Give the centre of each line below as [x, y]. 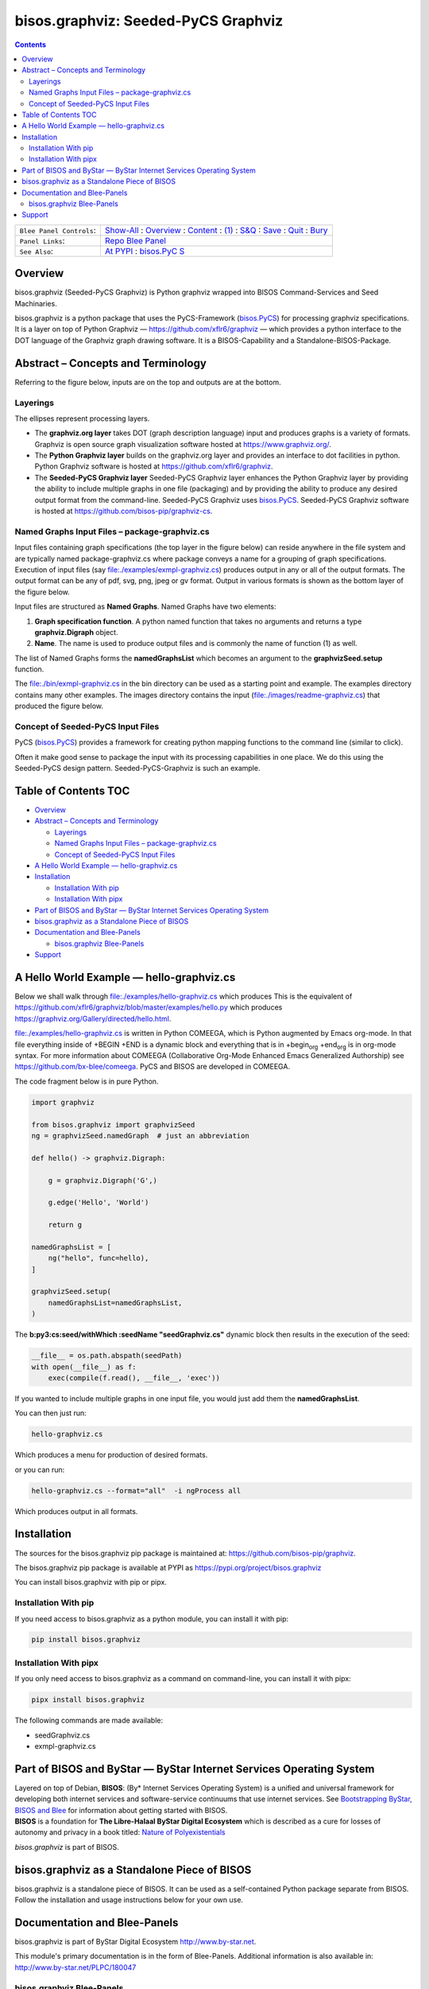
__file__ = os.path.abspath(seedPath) [107, 1356]
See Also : [36, 251]
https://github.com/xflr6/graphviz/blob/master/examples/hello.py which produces [149, 1007]
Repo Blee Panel [135, 240]
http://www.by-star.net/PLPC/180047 [75, 1967]
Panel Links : [42, 240]
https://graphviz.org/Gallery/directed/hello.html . [93, 1018]
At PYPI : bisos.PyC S [145, 251]
